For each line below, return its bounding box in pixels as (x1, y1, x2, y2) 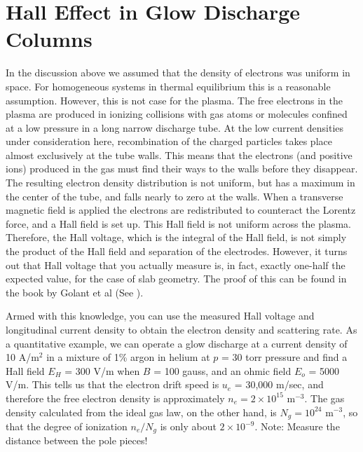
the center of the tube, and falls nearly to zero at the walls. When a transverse (6, 189, 343, 203)
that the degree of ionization (6, 419, 128, 434)
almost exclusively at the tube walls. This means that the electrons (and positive (6, 147, 352, 162)
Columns (6, 25, 93, 53)
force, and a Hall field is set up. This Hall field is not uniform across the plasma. (6, 216, 351, 231)
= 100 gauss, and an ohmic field (153, 363, 292, 378)
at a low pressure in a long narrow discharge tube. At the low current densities (6, 120, 344, 135)
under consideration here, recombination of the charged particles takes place (6, 134, 332, 149)
